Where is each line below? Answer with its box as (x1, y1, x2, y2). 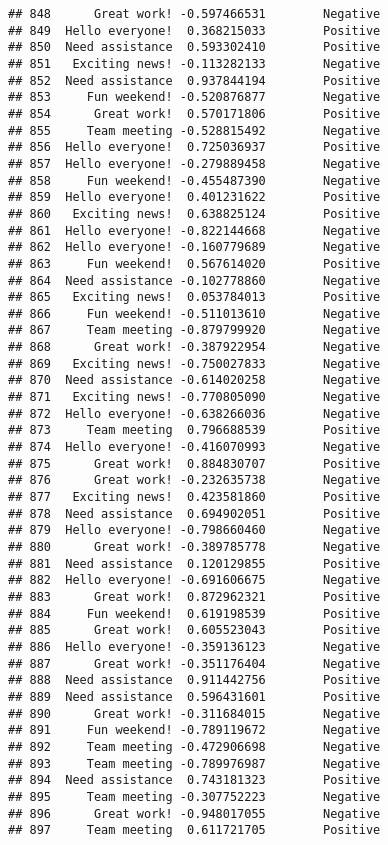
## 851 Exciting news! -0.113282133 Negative (8, 56, 381, 71)
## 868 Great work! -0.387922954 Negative (8, 340, 381, 355)
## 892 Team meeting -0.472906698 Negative (8, 739, 381, 754)
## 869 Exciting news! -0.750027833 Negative (8, 356, 381, 371)
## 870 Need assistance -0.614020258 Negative (8, 373, 381, 388)
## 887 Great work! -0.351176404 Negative (8, 656, 381, 671)
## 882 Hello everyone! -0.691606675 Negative (8, 573, 381, 588)
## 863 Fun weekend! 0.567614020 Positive (8, 256, 381, 271)
